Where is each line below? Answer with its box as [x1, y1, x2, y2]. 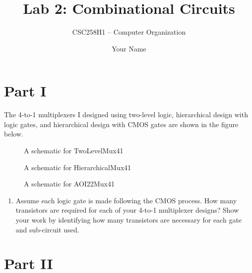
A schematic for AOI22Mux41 [24, 179, 115, 189]
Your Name [112, 43, 146, 53]
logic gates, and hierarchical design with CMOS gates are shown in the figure [4, 119, 239, 129]
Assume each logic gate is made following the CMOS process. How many [15, 195, 237, 205]
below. [4, 129, 23, 139]
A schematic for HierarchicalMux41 [24, 162, 131, 172]
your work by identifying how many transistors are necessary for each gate [15, 215, 242, 225]
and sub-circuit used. [15, 224, 79, 234]
